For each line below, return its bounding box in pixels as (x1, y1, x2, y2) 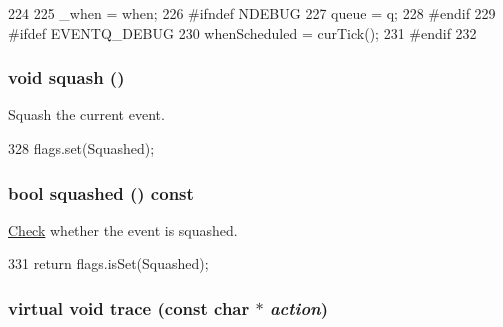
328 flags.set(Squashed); (8, 138, 155, 158)
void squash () (8, 65, 125, 90)
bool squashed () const (8, 180, 194, 205)
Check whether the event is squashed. (8, 219, 238, 240)
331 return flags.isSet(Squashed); (8, 253, 209, 274)
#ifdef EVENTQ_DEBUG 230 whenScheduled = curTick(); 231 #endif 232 (8, 22, 477, 43)
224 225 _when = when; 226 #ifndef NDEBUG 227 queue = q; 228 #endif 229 (8, 3, 496, 23)
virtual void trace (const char (8, 295, 250, 320)
